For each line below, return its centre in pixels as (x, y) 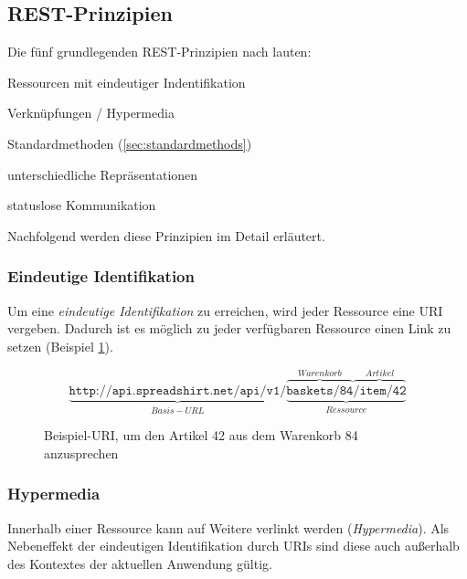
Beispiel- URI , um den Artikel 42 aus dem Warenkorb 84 (201, 435)
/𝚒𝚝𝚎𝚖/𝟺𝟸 (380, 390)
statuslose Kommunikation (82, 205)
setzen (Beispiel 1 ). (60, 346)
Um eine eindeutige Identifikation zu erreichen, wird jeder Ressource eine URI (225, 310)
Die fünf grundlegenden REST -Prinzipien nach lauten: (159, 52)
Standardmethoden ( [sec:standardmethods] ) (130, 143)
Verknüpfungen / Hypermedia (91, 113)
